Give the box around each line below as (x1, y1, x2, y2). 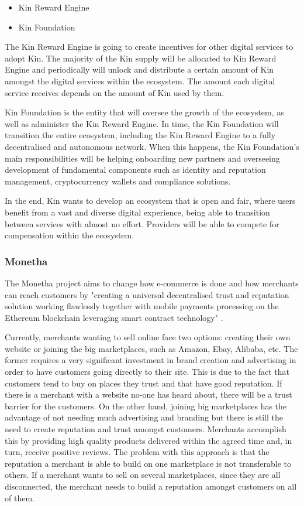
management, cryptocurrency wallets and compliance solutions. (5, 175, 231, 187)
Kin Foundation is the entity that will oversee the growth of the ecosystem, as (5, 106, 284, 118)
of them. (5, 491, 34, 504)
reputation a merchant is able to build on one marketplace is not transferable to (5, 457, 292, 469)
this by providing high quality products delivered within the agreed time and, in (5, 434, 292, 446)
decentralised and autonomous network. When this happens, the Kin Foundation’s (5, 140, 299, 152)
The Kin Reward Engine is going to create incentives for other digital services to (5, 40, 293, 53)
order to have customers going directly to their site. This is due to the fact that (5, 365, 290, 378)
